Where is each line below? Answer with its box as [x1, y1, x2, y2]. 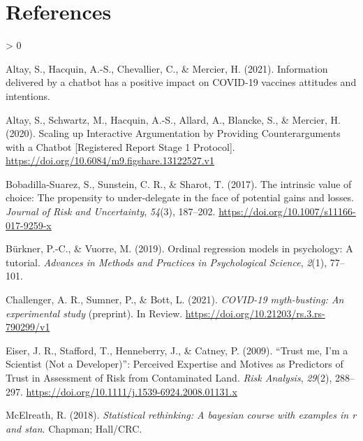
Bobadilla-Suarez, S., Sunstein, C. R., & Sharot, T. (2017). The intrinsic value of [6, 176, 352, 191]
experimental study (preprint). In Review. [6, 305, 183, 320]
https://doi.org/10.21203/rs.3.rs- [185, 305, 325, 320]
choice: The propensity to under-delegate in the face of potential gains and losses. [6, 190, 355, 205]
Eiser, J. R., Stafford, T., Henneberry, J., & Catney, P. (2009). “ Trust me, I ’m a [6, 342, 348, 357]
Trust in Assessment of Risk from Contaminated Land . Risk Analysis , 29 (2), [6, 370, 332, 384]
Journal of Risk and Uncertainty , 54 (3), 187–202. [6, 204, 216, 219]
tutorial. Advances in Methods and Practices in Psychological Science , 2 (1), [6, 254, 327, 269]
